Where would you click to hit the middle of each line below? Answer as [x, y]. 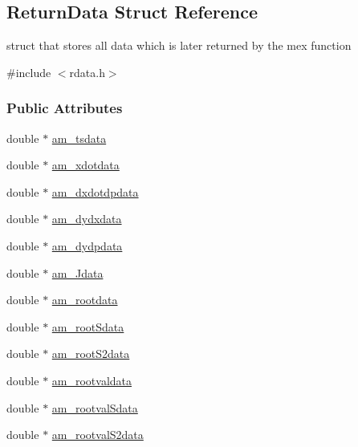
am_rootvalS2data [98, 435]
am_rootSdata [88, 326]
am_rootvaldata [92, 380]
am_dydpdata [87, 245]
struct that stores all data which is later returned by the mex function [179, 45]
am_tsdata [79, 138]
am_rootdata [85, 300]
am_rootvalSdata [95, 407]
